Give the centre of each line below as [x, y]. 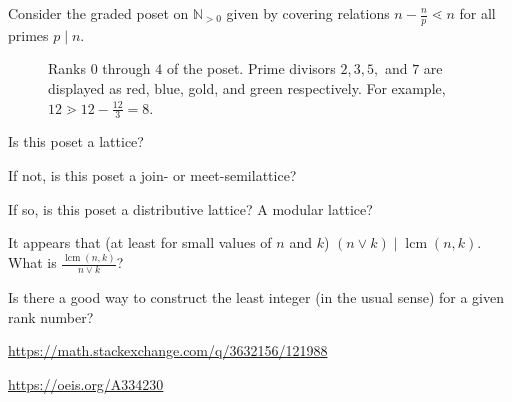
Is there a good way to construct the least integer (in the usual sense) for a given [256, 296]
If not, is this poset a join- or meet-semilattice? [152, 175]
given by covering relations [308, 13]
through [126, 68]
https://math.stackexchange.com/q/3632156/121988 [168, 350]
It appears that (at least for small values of [140, 242]
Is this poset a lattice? [76, 141]
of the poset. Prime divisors [251, 68]
